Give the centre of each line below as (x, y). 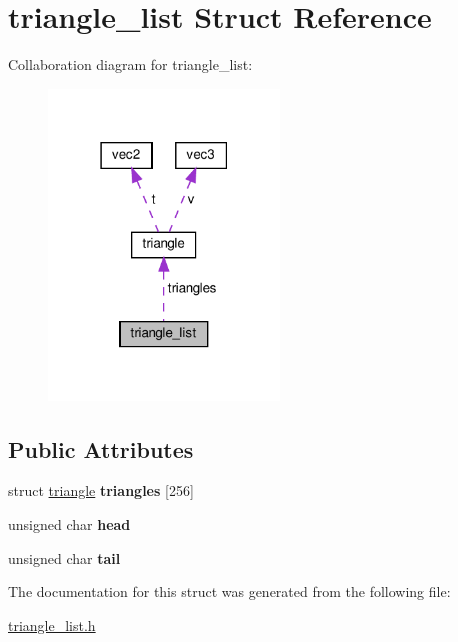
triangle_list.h (52, 624)
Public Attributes (101, 448)
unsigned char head (69, 523)
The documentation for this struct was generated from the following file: (229, 591)
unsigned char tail (64, 557)
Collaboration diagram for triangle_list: (130, 64)
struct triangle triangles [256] (101, 490)
